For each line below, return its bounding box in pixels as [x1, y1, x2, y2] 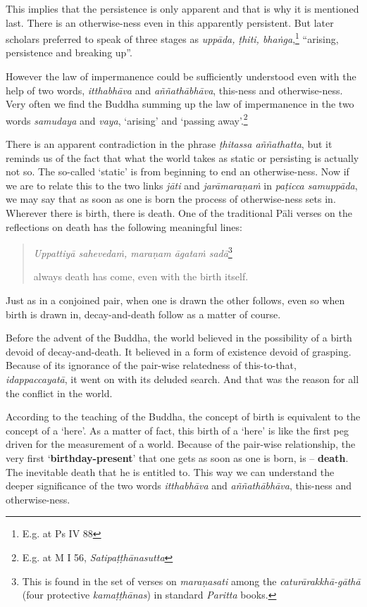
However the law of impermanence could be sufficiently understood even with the [6, 69, 356, 84]
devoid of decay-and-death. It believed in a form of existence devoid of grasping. [6, 344, 352, 358]
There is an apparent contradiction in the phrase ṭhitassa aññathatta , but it [6, 137, 332, 151]
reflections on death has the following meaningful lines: [6, 219, 242, 234]
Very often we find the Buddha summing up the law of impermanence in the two [6, 96, 354, 111]
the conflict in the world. [6, 385, 113, 400]
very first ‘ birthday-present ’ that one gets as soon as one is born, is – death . [6, 451, 349, 465]
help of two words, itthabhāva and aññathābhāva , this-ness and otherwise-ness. [6, 82, 343, 97]
